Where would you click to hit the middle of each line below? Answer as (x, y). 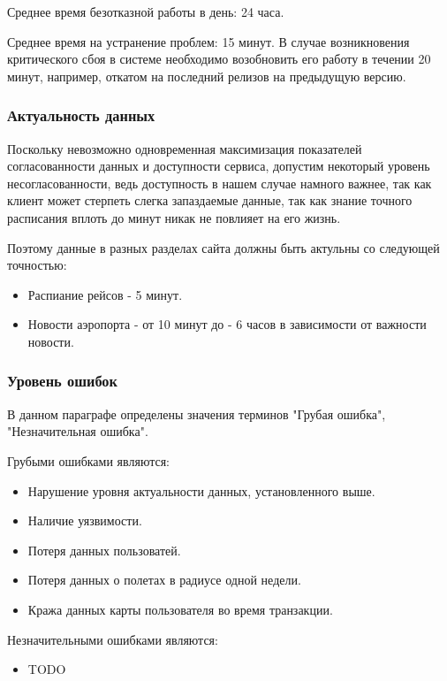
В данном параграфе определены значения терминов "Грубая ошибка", (197, 413)
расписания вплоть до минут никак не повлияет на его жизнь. (174, 217)
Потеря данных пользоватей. (104, 550)
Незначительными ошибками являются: (113, 639)
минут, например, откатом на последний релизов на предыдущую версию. (207, 76)
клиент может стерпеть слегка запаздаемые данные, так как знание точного (210, 200)
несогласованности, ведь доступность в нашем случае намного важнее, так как (220, 183)
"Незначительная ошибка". (78, 431)
